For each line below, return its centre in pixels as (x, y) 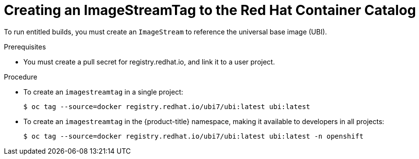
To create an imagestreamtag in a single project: (103, 92)
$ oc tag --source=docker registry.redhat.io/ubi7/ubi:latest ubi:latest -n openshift (193, 136)
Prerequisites (25, 47)
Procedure (21, 77)
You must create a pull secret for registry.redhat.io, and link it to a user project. (149, 62)
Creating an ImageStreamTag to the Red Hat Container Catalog (210, 10)
